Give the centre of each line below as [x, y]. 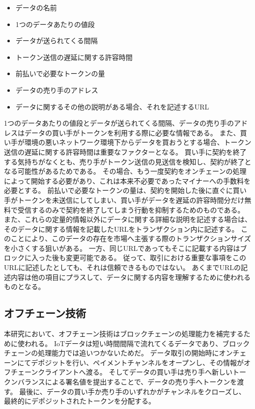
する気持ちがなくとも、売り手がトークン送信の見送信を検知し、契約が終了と [128, 161]
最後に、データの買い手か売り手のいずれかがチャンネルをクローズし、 [132, 391]
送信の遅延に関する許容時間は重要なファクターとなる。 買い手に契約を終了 [125, 151]
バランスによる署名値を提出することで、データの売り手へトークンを [127, 382]
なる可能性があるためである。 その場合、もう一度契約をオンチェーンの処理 [125, 171]
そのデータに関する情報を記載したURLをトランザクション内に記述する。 [121, 229]
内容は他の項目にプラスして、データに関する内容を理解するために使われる [130, 277]
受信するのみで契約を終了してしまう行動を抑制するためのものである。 [131, 209]
